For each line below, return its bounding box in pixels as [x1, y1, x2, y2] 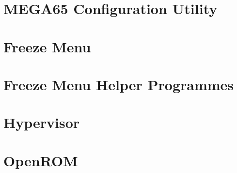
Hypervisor [3, 112, 80, 132]
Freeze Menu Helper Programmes [3, 74, 234, 94]
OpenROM [3, 150, 78, 170]
